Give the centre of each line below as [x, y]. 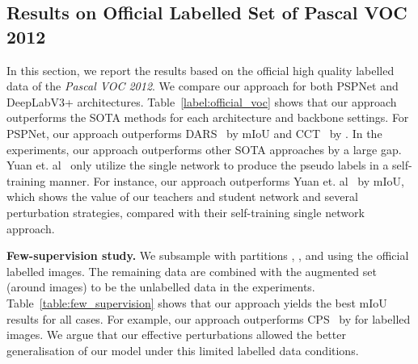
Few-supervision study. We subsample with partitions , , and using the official [208, 255]
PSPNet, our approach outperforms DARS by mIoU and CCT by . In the [194, 133]
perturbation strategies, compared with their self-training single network [186, 212]
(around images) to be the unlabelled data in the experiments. [161, 287]
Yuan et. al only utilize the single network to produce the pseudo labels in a [198, 165]
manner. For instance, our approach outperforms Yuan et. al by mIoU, [226, 180]
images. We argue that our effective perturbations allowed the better [176, 335]
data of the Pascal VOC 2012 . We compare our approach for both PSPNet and [203, 86]
